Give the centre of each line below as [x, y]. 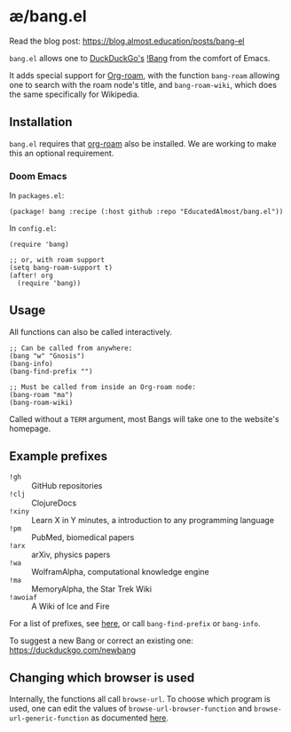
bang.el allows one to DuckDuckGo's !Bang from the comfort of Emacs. [140, 58]
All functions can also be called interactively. [91, 331]
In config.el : [33, 228]
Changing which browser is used [102, 678]
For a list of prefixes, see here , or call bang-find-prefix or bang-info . [135, 623]
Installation [41, 122]
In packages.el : [37, 195]
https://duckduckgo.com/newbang [72, 649]
